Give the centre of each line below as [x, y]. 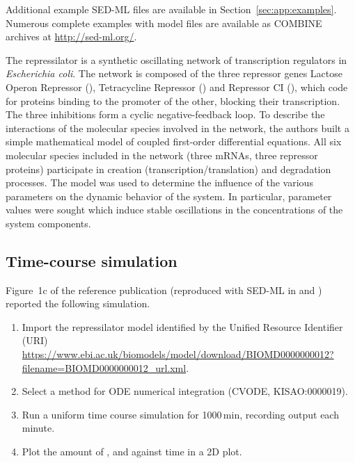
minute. [38, 428]
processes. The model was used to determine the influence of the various [159, 182]
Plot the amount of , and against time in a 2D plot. [132, 452]
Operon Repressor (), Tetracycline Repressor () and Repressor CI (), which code [177, 87]
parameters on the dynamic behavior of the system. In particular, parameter [169, 196]
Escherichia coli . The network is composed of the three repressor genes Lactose [174, 73]
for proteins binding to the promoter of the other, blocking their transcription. [173, 100]
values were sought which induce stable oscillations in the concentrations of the [174, 210]
